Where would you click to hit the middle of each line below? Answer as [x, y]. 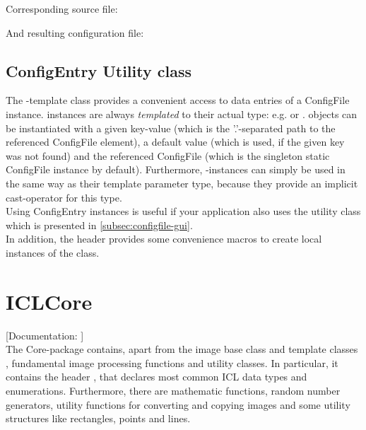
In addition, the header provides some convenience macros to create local [164, 239]
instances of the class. [53, 252]
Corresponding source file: [62, 8]
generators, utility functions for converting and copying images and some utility [178, 404]
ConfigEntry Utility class [99, 70]
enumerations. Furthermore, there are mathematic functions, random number [173, 391]
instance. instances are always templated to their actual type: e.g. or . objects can [182, 114]
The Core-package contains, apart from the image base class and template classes [182, 349]
